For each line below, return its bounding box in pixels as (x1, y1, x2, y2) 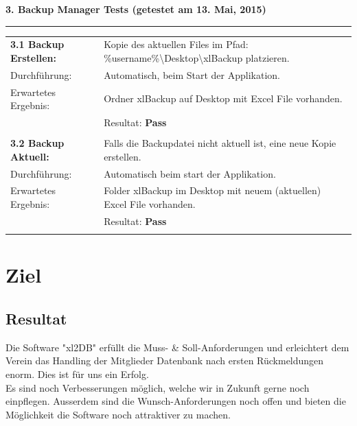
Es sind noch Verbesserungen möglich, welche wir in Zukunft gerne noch (5, 380, 310, 394)
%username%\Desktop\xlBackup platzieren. (104, 50, 290, 64)
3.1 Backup (10, 37, 65, 51)
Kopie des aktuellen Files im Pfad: (104, 37, 249, 51)
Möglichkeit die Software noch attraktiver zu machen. (5, 407, 231, 421)
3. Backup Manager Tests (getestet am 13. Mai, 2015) (5, 2, 266, 16)
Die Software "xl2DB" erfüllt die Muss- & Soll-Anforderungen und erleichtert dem (5, 340, 349, 354)
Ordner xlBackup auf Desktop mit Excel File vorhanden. (104, 91, 343, 106)
